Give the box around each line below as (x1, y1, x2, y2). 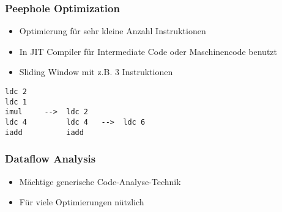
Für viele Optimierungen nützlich (19, 196, 144, 208)
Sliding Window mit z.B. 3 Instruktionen (19, 65, 173, 78)
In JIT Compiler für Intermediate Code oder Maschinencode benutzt (19, 45, 277, 57)
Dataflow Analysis (5, 151, 96, 166)
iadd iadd (5, 128, 84, 137)
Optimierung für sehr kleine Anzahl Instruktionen (19, 24, 206, 37)
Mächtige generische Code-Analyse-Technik (19, 175, 181, 188)
